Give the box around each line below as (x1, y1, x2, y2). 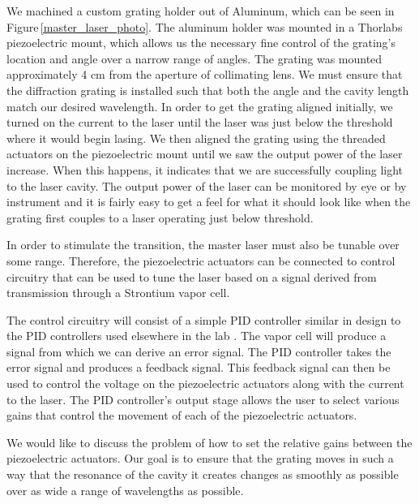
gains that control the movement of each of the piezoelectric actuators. (6, 407, 357, 424)
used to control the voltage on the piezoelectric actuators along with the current (6, 375, 404, 392)
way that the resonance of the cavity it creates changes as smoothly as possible (6, 466, 399, 483)
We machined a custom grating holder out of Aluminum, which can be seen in (6, 2, 395, 19)
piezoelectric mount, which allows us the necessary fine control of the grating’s (6, 34, 396, 51)
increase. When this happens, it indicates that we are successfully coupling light (6, 161, 404, 178)
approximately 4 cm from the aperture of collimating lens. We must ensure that (6, 66, 403, 83)
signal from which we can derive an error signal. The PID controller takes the (6, 342, 391, 360)
